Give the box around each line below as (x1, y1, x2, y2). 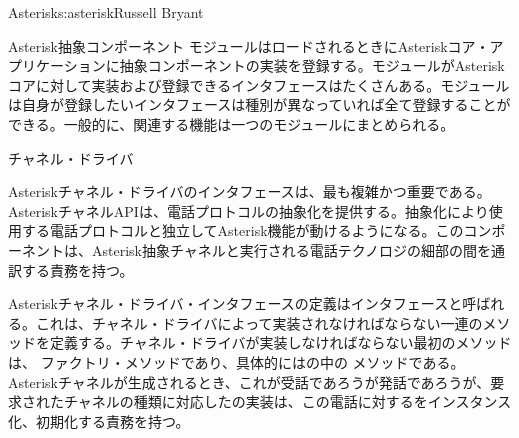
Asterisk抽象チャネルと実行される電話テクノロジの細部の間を (91, 239, 491, 260)
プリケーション (8, 55, 106, 76)
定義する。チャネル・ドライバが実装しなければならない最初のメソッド (49, 332, 512, 353)
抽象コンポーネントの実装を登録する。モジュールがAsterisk (119, 55, 505, 76)
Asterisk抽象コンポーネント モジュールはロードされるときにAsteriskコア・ (8, 35, 490, 56)
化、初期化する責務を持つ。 (8, 410, 190, 431)
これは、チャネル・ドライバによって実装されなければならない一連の (35, 312, 483, 333)
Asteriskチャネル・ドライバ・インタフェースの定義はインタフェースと (8, 293, 463, 314)
